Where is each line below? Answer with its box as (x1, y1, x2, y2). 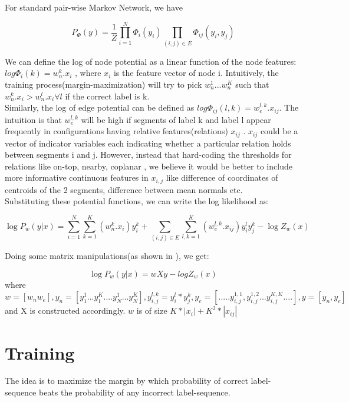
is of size (136, 304, 167, 317)
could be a (260, 125, 298, 137)
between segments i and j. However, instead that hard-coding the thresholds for (5, 148, 292, 161)
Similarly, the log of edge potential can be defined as (5, 101, 195, 114)
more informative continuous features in (5, 171, 149, 184)
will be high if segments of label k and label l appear (81, 113, 271, 125)
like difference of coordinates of (166, 171, 278, 184)
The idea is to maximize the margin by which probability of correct (5, 374, 248, 387)
